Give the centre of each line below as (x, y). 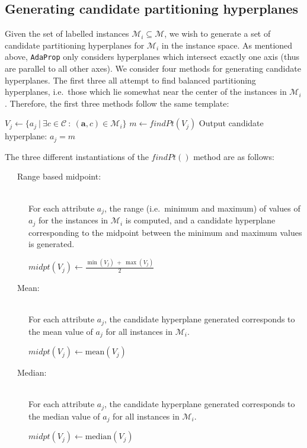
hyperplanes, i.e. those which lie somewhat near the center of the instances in (146, 92)
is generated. (52, 244)
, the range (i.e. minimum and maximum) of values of (202, 208)
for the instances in (73, 220)
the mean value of (61, 331)
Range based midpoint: (59, 176)
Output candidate (231, 123)
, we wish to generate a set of (218, 33)
